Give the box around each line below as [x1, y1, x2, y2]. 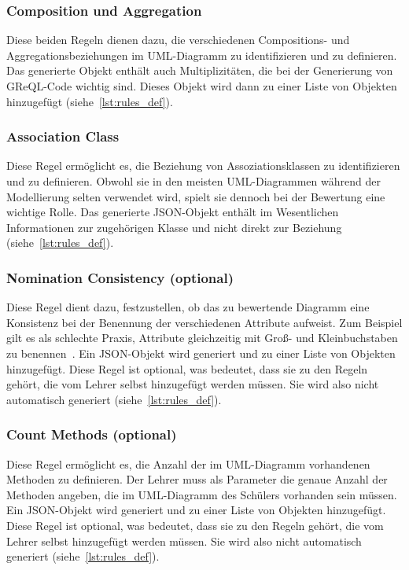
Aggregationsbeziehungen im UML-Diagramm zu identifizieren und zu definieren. [6, 46, 397, 63]
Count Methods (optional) [6, 425, 177, 444]
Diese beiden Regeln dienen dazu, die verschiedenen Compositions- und [6, 31, 350, 48]
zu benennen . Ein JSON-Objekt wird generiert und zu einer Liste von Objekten [6, 344, 396, 361]
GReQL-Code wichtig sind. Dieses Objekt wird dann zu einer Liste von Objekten [6, 78, 397, 94]
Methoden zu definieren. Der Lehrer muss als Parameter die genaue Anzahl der [6, 471, 388, 487]
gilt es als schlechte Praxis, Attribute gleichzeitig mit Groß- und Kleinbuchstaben [6, 329, 398, 346]
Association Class [6, 127, 120, 146]
